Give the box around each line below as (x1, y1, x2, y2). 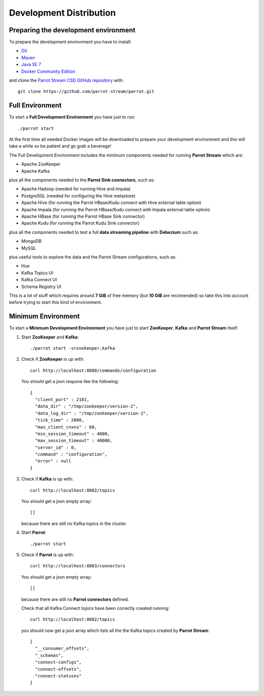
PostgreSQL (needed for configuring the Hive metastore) (21, 193, 136, 199)
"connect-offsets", (35, 666, 82, 672)
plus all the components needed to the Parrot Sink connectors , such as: (9, 177, 155, 183)
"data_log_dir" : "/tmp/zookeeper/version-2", (35, 410, 149, 416)
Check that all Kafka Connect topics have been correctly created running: (21, 605, 170, 611)
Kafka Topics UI (21, 269, 53, 276)
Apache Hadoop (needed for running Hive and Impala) (21, 186, 131, 192)
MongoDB (21, 238, 42, 244)
